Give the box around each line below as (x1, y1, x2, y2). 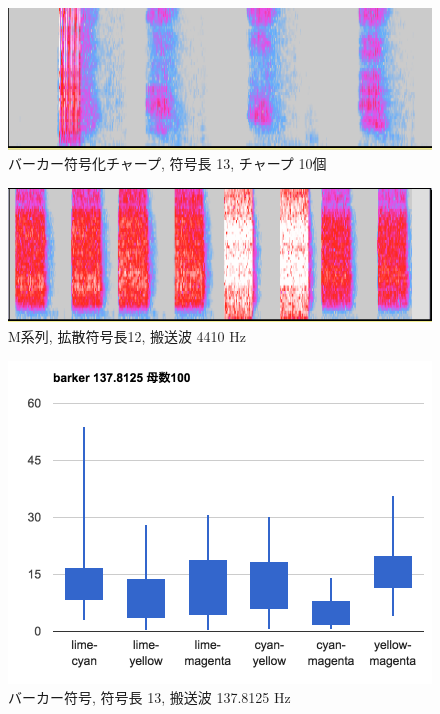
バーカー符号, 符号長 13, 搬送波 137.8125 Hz (8, 687, 291, 708)
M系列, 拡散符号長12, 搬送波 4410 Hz (8, 326, 246, 347)
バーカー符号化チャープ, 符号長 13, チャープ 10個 (8, 153, 327, 174)
